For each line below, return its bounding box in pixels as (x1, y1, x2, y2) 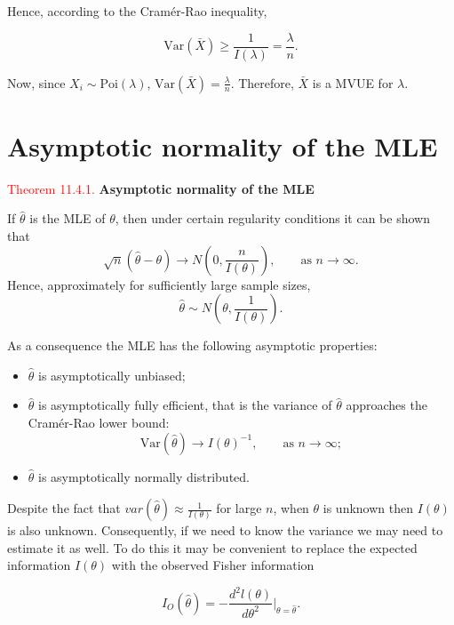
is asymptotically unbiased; (38, 365, 186, 384)
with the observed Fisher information (111, 556, 315, 574)
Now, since (7, 73, 66, 92)
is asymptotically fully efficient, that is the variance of (38, 396, 332, 414)
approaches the (346, 396, 427, 414)
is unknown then (323, 499, 414, 517)
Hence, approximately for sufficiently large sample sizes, (7, 275, 311, 293)
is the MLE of (29, 209, 106, 228)
